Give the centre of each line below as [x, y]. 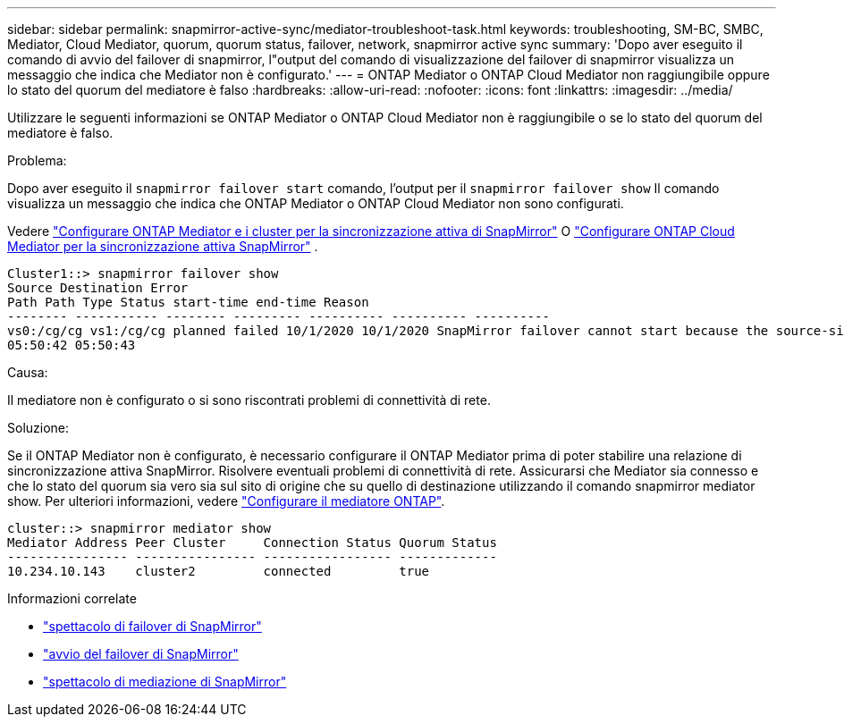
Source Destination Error [98, 288]
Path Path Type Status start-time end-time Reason [188, 302]
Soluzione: [38, 428]
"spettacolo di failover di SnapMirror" [152, 626]
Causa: [28, 372]
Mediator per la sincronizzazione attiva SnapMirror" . [163, 246]
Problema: [37, 160]
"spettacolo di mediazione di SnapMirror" [165, 682]
